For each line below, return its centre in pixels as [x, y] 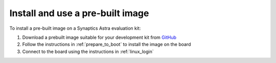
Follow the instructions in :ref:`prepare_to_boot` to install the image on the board [107, 44]
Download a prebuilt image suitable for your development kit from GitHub [99, 37]
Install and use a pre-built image [79, 13]
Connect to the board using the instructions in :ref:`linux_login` [88, 51]
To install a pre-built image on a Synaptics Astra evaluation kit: [75, 28]
